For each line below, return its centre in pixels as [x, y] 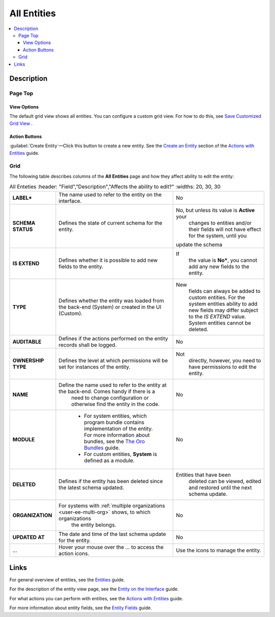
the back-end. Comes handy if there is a [107, 391]
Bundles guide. [102, 447]
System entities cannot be [220, 323]
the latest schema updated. [91, 488]
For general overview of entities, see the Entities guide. [67, 580]
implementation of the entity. [118, 428]
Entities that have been [203, 475]
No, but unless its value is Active [215, 210]
